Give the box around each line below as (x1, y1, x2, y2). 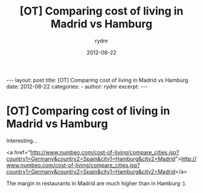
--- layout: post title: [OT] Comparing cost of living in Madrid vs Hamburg (6, 76, 188, 83)
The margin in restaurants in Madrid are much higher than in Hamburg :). (6, 180, 187, 187)
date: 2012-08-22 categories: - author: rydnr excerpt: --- (6, 83, 148, 90)
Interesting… (6, 137, 38, 144)
